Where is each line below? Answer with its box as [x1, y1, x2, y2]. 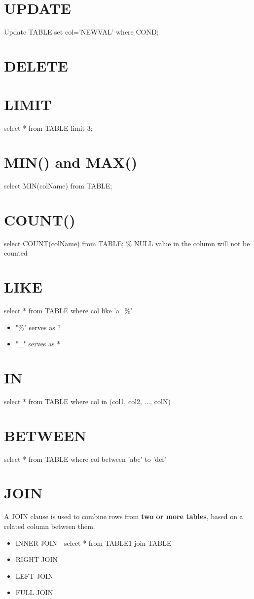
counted [4, 248, 28, 258]
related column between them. [4, 521, 95, 531]
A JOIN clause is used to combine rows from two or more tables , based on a [4, 511, 243, 522]
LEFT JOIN [15, 570, 53, 581]
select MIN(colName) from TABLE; [4, 180, 112, 190]
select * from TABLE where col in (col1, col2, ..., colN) [4, 396, 171, 406]
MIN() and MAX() [4, 152, 138, 172]
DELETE [4, 55, 68, 75]
